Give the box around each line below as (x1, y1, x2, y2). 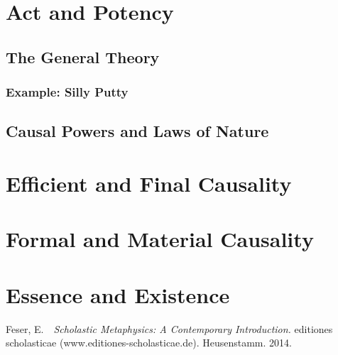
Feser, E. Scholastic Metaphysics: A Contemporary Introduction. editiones (6, 321, 333, 336)
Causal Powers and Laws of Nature (6, 120, 269, 142)
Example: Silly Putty (6, 83, 129, 101)
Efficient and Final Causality (6, 168, 292, 197)
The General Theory (6, 45, 160, 67)
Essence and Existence (6, 280, 230, 309)
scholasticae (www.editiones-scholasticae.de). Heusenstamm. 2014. (6, 335, 292, 350)
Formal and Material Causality (6, 224, 314, 253)
